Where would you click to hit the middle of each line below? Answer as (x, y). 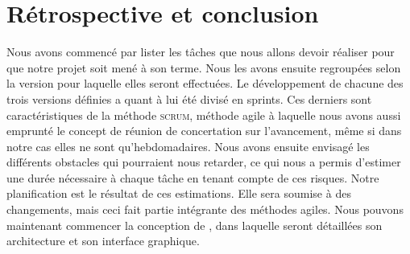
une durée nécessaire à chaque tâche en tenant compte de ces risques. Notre (193, 177)
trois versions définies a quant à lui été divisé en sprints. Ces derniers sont (189, 98)
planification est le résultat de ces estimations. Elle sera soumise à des (179, 193)
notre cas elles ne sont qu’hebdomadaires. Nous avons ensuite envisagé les (188, 146)
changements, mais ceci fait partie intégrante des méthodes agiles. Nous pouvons (205, 209)
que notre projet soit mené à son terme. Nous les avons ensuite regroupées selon (204, 67)
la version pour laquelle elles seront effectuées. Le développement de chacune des (205, 83)
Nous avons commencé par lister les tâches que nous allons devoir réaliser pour (201, 52)
